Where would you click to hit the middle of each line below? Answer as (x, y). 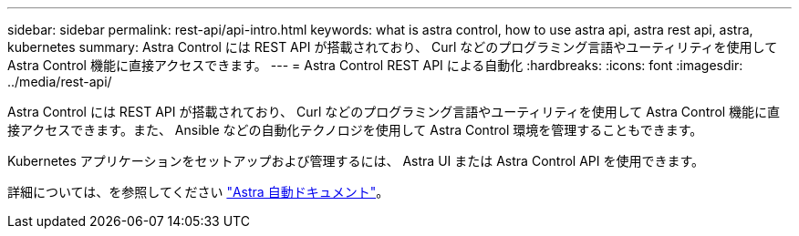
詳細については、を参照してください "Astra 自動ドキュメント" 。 (198, 192)
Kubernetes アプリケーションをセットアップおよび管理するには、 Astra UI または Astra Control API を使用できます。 (356, 161)
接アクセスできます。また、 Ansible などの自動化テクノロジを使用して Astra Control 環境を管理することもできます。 (355, 130)
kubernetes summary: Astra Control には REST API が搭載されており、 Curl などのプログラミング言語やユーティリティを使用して (393, 47)
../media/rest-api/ (60, 82)
